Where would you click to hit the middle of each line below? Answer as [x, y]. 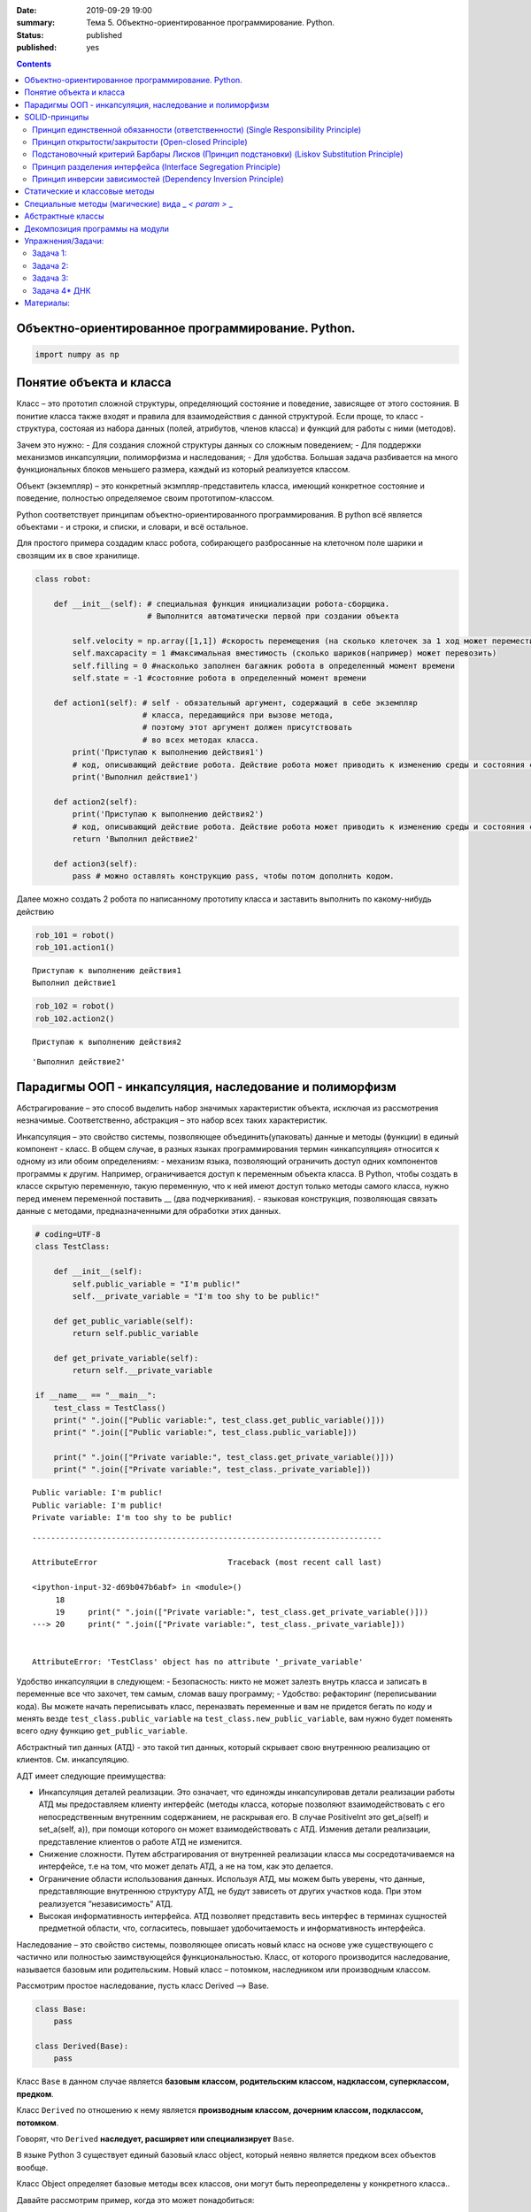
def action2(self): [96, 802]
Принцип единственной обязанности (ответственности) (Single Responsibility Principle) [197, 129]
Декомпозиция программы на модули [97, 228]
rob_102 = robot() [75, 1006]
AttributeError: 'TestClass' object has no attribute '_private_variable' [198, 1662]
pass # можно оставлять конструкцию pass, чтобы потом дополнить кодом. [233, 876]
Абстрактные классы [65, 216]
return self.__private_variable [142, 1371]
